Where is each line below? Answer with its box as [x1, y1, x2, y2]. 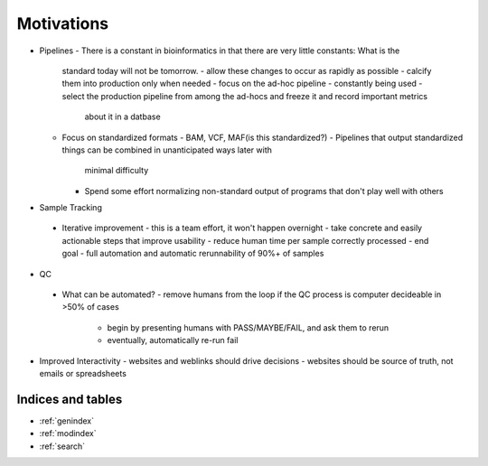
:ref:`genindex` [39, 415, 95, 426]
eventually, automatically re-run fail [107, 335, 239, 346]
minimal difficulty [84, 165, 149, 176]
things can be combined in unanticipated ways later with [61, 144, 273, 155]
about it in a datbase [84, 111, 162, 122]
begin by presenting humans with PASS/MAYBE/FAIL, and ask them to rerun [107, 322, 389, 333]
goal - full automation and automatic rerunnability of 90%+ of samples [61, 248, 324, 259]
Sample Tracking [39, 202, 103, 213]
